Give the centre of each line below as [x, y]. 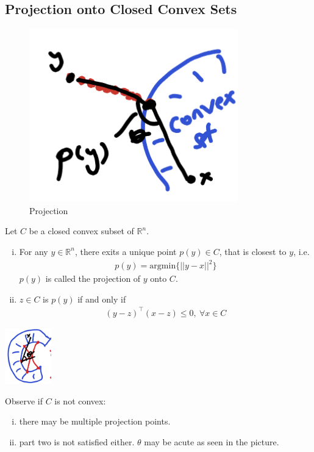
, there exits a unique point [126, 251]
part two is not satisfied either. [77, 441]
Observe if [24, 400]
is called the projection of [93, 278]
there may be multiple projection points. [95, 421]
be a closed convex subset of [81, 231]
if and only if [102, 299]
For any [34, 251]
